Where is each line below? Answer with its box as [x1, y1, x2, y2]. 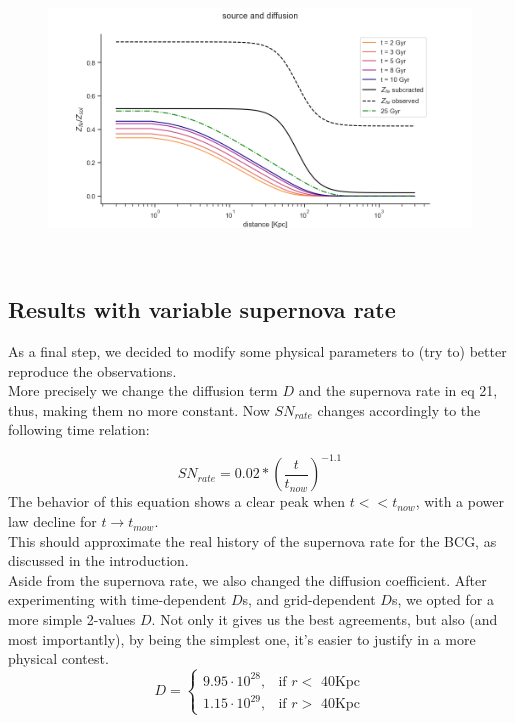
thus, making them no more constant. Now [8, 399, 270, 420]
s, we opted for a [391, 589, 494, 610]
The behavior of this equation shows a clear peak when [8, 491, 346, 512]
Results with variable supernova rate [8, 294, 396, 325]
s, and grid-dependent [242, 589, 376, 610]
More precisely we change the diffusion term [8, 380, 278, 401]
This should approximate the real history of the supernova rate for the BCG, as [8, 530, 497, 551]
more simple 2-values [8, 609, 136, 630]
